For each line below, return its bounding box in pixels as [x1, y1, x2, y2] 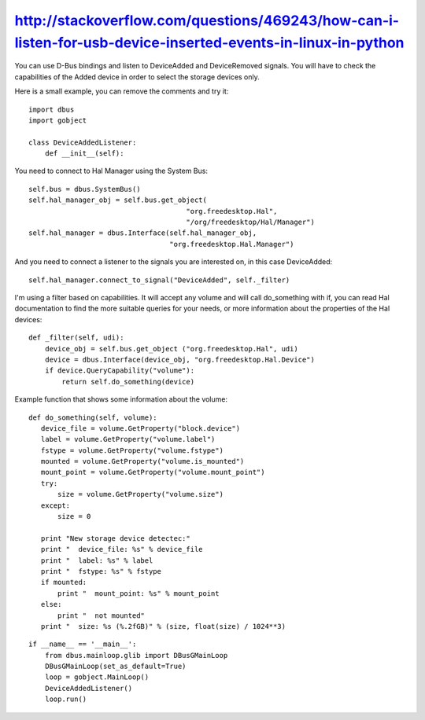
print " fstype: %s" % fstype [40, 567, 161, 575]
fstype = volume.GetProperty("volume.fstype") [40, 446, 224, 455]
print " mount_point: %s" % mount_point [57, 589, 220, 597]
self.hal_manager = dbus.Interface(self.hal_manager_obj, [28, 229, 257, 237]
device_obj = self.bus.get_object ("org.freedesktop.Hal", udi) [44, 344, 298, 353]
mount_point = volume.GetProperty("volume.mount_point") [40, 468, 265, 477]
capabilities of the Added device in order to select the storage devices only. [14, 72, 260, 82]
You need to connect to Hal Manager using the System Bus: [14, 166, 209, 176]
